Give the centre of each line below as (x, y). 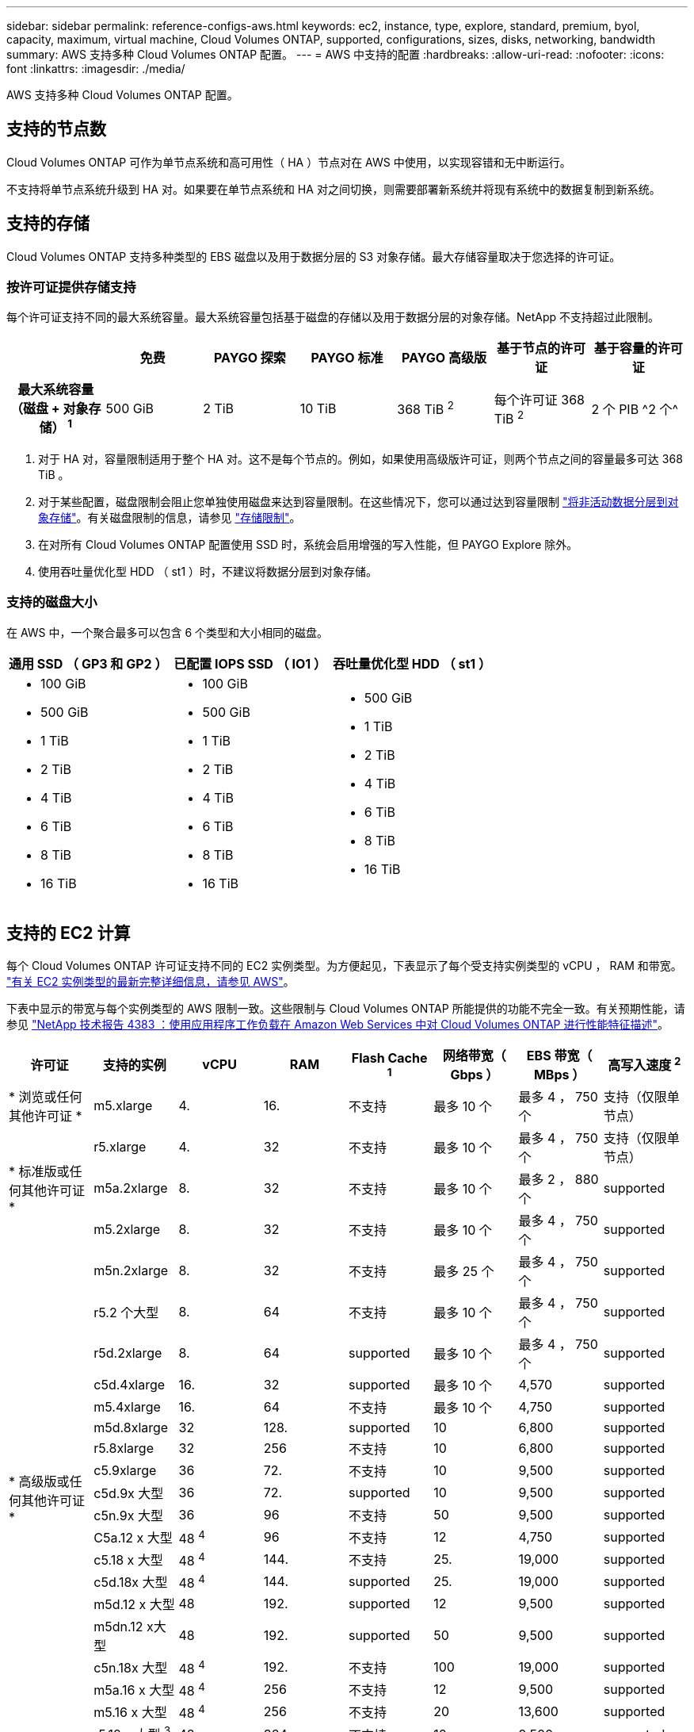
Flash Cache (389, 1058)
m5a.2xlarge (131, 1188)
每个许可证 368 (540, 399)
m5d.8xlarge (131, 1428)
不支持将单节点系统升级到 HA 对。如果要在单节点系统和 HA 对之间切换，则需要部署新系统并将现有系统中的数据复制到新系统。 (334, 189)
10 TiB (318, 408)
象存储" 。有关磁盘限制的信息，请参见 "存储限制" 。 (170, 517)
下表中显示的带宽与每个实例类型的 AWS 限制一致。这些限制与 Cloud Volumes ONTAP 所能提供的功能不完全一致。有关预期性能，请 (346, 1009)
